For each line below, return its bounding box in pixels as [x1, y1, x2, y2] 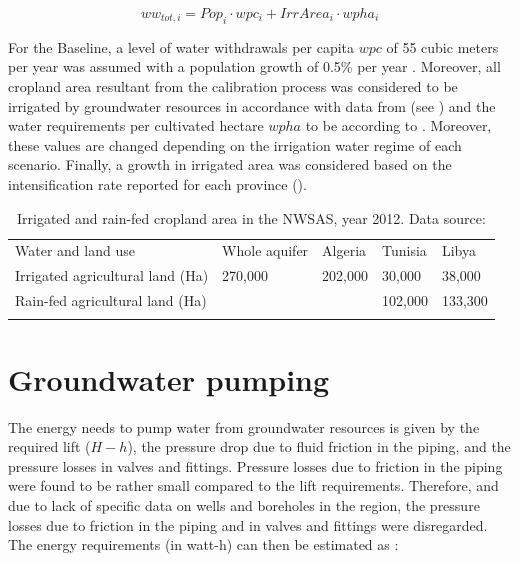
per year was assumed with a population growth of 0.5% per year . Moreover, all [8, 56, 501, 77]
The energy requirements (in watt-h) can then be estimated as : [8, 534, 399, 555]
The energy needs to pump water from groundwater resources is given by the [8, 416, 480, 437]
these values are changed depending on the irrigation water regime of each [8, 134, 462, 155]
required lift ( [8, 436, 91, 457]
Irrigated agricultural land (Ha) [15, 265, 209, 286]
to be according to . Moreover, [305, 115, 492, 136]
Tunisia [382, 240, 427, 261]
